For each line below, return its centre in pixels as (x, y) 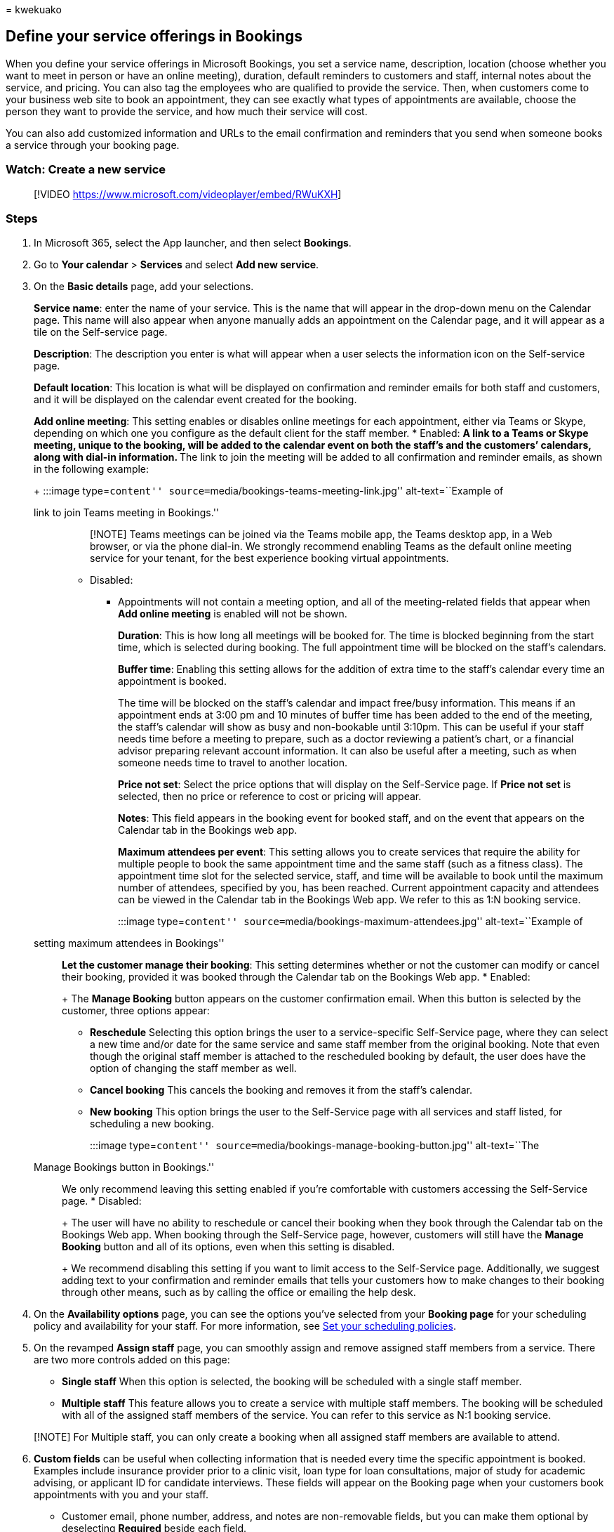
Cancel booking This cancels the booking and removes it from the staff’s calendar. (281, 1090)
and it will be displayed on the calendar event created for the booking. (195, 400)
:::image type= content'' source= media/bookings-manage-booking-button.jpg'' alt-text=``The (315, 1146)
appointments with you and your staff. (121, 1495)
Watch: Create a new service (86, 170)
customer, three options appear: (136, 1011)
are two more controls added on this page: (132, 1360)
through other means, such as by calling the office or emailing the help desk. (239, 1292)
